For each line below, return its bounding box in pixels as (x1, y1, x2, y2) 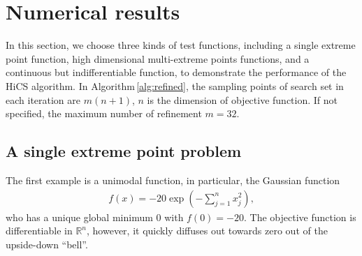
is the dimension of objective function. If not (147, 92, 338, 107)
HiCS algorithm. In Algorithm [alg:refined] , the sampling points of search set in (6, 78, 344, 93)
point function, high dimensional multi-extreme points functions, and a (6, 51, 310, 66)
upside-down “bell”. (6, 236, 88, 251)
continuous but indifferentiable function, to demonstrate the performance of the (6, 65, 347, 80)
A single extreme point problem (6, 140, 242, 162)
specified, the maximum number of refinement (6, 106, 202, 121)
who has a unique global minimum (6, 209, 153, 224)
